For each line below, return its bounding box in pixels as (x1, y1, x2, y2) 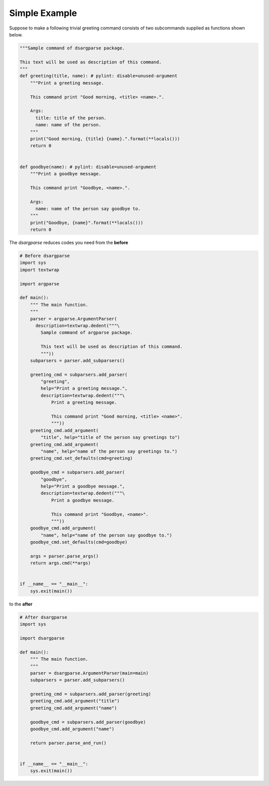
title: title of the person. (35, 115, 107, 121)
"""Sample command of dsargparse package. (19, 45, 125, 51)
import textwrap (19, 267, 60, 272)
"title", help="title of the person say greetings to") (40, 435, 180, 440)
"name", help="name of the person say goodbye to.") (40, 532, 172, 538)
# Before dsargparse (19, 253, 70, 259)
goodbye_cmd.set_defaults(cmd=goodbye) (30, 539, 128, 545)
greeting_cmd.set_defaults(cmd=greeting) (30, 456, 133, 461)
